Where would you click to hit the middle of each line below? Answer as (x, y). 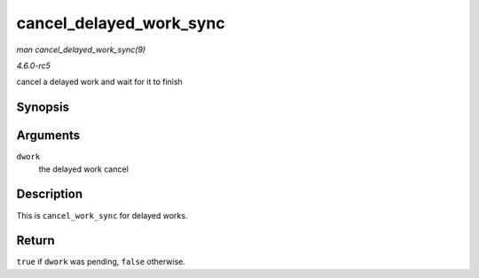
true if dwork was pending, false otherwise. (101, 262)
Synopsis (43, 108)
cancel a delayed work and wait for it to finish (100, 82)
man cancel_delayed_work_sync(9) (81, 50)
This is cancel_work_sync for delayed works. (102, 215)
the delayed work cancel (83, 169)
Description (50, 194)
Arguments (48, 136)
